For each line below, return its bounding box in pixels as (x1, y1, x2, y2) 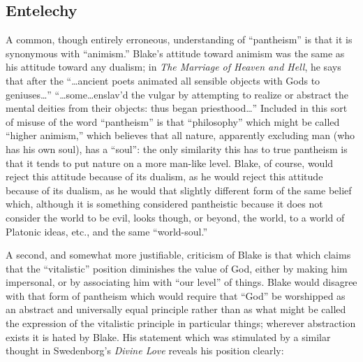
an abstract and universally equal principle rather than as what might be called (6, 302, 346, 317)
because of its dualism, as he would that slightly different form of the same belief (6, 182, 352, 197)
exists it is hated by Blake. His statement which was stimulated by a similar (6, 329, 331, 344)
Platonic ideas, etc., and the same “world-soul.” (6, 224, 208, 238)
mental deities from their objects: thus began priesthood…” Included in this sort (6, 101, 348, 115)
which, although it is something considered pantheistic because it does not (6, 196, 323, 211)
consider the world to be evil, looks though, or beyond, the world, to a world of (6, 210, 345, 224)
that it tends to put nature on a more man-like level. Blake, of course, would (6, 155, 334, 170)
